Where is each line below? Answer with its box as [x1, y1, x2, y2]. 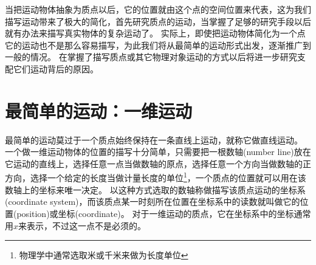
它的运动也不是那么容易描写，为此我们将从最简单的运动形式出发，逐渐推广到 [5, 38, 311, 51]
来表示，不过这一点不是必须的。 [18, 219, 146, 232]
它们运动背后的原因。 [13, 62, 98, 75]
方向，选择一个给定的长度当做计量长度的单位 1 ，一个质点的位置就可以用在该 [5, 170, 306, 184]
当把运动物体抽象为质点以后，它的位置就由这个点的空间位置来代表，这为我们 [5, 3, 311, 15]
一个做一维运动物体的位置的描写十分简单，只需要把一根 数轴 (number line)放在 [5, 145, 311, 158]
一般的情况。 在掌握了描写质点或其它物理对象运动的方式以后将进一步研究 [5, 50, 297, 63]
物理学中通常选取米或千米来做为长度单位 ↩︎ [19, 249, 188, 261]
